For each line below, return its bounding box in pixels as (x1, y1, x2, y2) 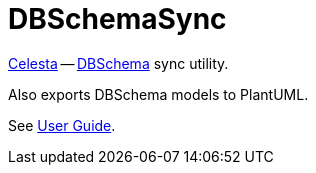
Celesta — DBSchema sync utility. (8, 54, 229, 72)
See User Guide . (8, 116, 116, 134)
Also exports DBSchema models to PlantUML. (8, 85, 309, 103)
